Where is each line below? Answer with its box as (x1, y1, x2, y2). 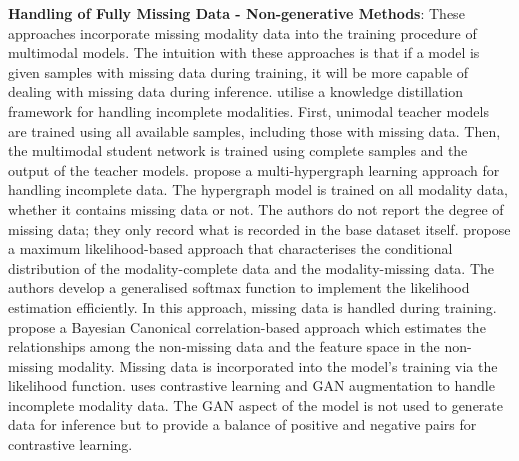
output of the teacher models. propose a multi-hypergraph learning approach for (8, 159, 500, 180)
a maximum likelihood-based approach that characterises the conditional (8, 238, 453, 259)
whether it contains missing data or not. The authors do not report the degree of (8, 198, 504, 219)
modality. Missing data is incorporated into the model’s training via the (57, 355, 498, 376)
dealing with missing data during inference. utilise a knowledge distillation (8, 81, 464, 102)
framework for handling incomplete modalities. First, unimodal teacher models (8, 100, 489, 121)
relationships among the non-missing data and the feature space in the (8, 336, 440, 357)
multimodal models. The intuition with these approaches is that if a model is (8, 42, 480, 63)
